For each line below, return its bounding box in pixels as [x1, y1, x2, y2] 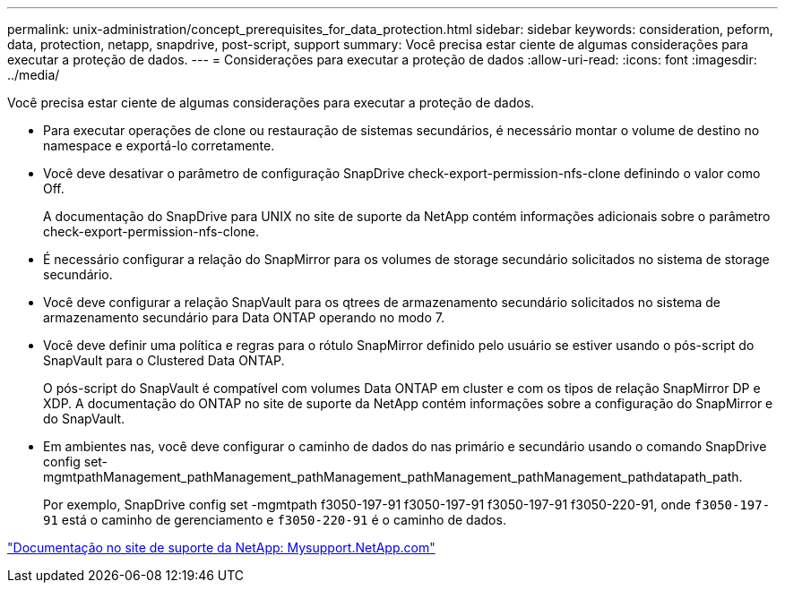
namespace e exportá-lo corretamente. [43, 138, 275, 153]
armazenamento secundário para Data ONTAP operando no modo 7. [43, 310, 444, 325]
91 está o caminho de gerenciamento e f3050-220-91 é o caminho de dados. [43, 512, 506, 527]
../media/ [7, 67, 60, 82]
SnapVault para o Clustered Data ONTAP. [43, 353, 285, 368]
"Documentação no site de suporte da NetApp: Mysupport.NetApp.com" [7, 540, 436, 555]
